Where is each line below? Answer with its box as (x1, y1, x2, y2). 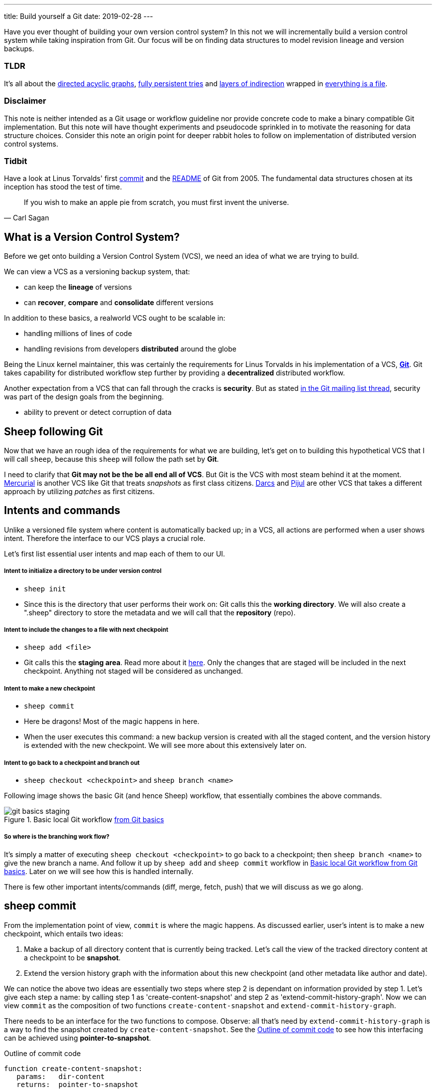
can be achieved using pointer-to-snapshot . (4, 1033, 151, 1042)
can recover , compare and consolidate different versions (24, 298, 214, 307)
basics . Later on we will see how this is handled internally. (4, 867, 194, 876)
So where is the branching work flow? (4, 833, 109, 841)
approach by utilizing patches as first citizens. (4, 487, 155, 496)
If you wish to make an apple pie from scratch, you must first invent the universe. (24, 198, 289, 207)
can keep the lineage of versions (24, 283, 132, 292)
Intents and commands (4, 504, 120, 517)
